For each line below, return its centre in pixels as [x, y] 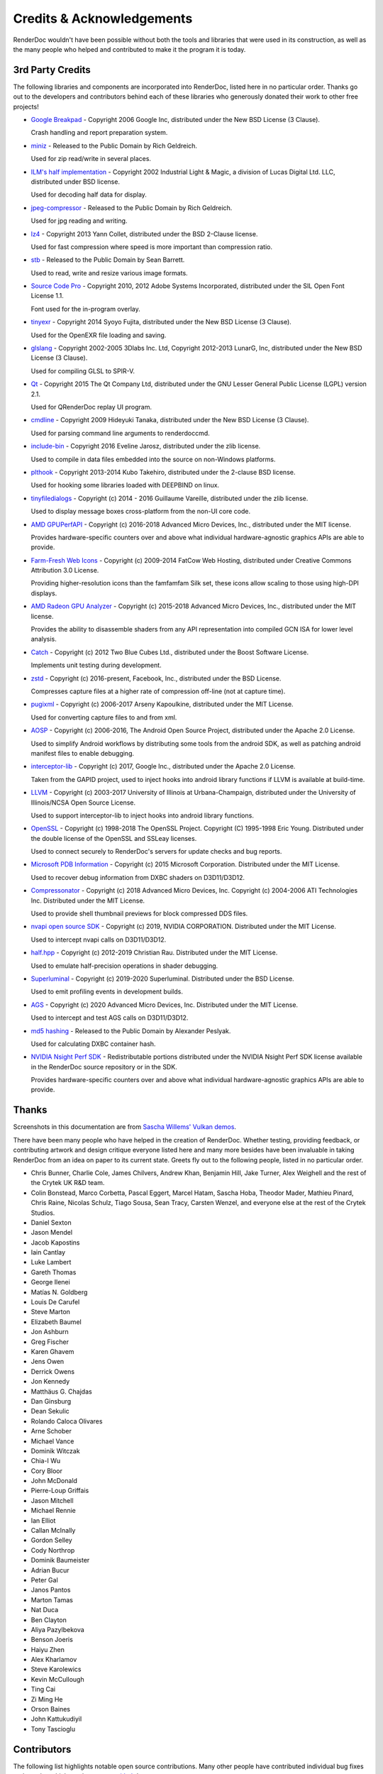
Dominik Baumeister [60, 1560]
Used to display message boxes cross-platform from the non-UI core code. [141, 512]
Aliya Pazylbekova [57, 1629]
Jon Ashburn [50, 1332]
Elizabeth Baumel [56, 1322]
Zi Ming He [47, 1699]
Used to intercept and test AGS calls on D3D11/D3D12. [110, 1018]
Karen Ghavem [52, 1351]
